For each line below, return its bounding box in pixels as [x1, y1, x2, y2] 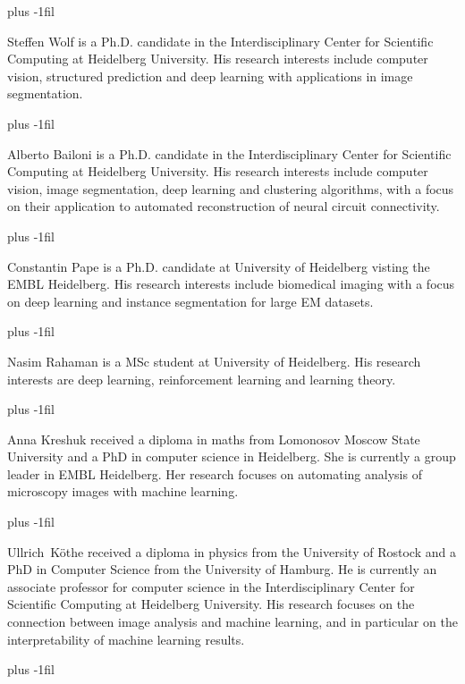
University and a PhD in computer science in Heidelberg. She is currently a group [7, 447, 456, 466]
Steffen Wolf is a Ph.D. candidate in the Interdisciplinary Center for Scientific [7, 31, 434, 50]
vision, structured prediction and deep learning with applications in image [7, 66, 413, 85]
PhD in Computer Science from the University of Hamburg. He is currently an [7, 560, 437, 578]
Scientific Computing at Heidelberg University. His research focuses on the [7, 595, 415, 613]
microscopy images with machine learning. [7, 482, 239, 501]
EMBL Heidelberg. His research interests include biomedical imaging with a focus [7, 274, 455, 293]
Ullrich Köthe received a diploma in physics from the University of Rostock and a [7, 542, 456, 561]
